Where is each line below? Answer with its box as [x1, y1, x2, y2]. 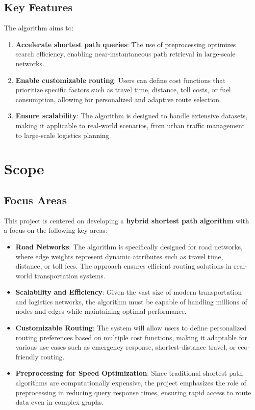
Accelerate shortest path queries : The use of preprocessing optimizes [15, 39, 236, 49]
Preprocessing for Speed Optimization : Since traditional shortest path [15, 368, 243, 378]
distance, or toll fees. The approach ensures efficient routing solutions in [15, 261, 232, 271]
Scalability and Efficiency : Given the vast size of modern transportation [15, 287, 242, 297]
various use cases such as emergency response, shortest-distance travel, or [15, 342, 236, 352]
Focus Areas [4, 192, 67, 207]
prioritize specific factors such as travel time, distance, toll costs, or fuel [15, 84, 231, 95]
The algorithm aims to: [4, 23, 74, 33]
